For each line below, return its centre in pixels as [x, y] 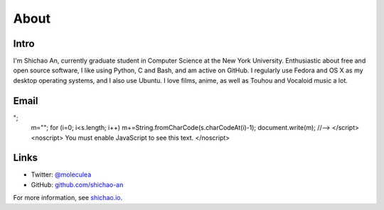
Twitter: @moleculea [61, 175]
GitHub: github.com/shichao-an [77, 184]
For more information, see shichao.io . [68, 198]
